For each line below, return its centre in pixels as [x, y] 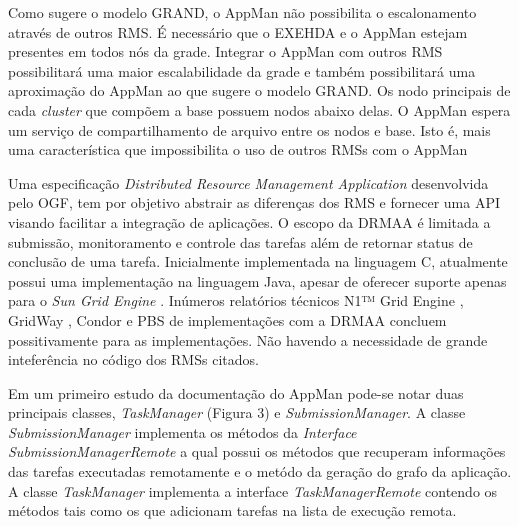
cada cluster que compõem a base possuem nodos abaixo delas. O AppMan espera [259, 109]
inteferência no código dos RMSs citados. [133, 359]
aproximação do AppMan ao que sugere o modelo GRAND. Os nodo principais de [259, 90]
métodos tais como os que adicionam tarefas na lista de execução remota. [232, 510]
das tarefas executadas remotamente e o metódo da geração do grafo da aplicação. [260, 471]
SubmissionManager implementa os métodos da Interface [182, 431]
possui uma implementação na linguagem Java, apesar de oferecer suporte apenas [257, 280]
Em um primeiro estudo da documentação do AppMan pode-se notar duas [236, 392]
